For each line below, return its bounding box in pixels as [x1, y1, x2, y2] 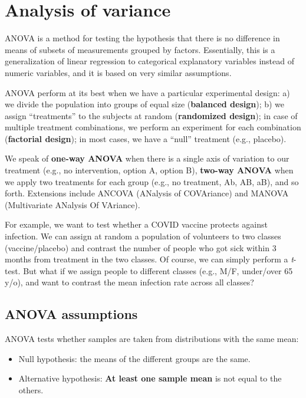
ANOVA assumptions [5, 305, 138, 323]
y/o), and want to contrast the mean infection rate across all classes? [5, 276, 254, 288]
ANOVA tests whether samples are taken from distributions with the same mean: [5, 333, 299, 345]
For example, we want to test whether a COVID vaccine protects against [5, 218, 268, 231]
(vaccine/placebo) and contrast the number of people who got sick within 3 [5, 241, 277, 254]
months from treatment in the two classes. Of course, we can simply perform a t [5, 253, 294, 265]
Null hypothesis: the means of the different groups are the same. [18, 352, 251, 364]
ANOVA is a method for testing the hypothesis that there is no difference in [5, 32, 280, 44]
